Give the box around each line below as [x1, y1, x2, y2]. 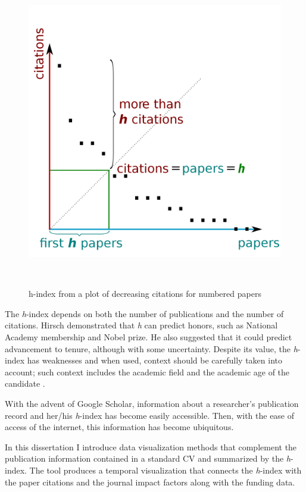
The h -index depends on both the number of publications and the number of [5, 307, 284, 319]
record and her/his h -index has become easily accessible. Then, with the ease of [5, 409, 295, 421]
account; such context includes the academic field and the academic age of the [5, 365, 290, 378]
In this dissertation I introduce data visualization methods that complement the [5, 440, 297, 453]
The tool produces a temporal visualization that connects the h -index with [29, 463, 302, 476]
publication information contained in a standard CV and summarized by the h [5, 452, 291, 465]
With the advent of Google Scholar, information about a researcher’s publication [5, 397, 299, 409]
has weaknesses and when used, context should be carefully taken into [27, 354, 282, 366]
